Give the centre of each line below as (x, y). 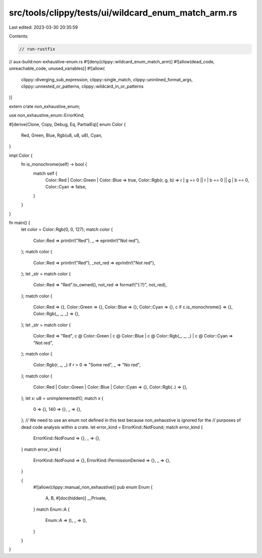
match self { (45, 173)
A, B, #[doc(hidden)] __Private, (76, 498)
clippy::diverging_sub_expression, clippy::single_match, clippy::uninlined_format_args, (107, 79)
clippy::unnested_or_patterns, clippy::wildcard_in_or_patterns (82, 86)
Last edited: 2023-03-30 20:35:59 (43, 27)
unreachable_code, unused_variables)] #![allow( (57, 69)
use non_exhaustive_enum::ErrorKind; (47, 115)
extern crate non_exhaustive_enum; (44, 106)
